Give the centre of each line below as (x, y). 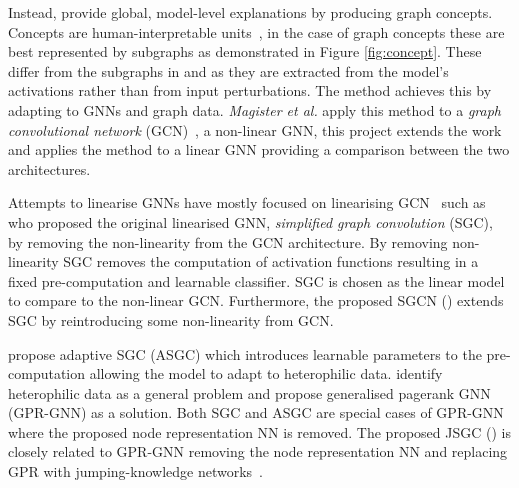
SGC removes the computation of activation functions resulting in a (271, 261)
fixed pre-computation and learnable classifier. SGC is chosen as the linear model (256, 280)
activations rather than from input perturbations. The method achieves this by (250, 90)
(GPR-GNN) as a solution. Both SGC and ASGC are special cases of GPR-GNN (256, 412)
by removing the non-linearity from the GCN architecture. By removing (228, 241)
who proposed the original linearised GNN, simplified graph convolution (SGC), (250, 221)
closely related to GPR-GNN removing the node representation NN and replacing (258, 451)
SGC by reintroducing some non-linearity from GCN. (171, 319)
